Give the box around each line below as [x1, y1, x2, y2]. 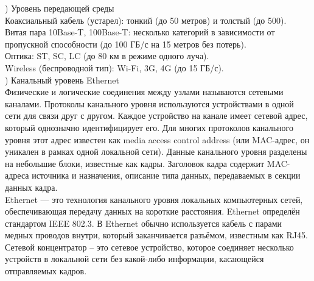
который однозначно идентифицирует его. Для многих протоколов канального [5, 121, 293, 133]
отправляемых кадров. [5, 265, 87, 277]
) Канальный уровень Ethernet [5, 73, 119, 86]
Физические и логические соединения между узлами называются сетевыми [5, 85, 284, 98]
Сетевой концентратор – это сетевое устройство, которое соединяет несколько [5, 240, 294, 253]
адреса [5, 169, 29, 182]
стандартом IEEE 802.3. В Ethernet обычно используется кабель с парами [5, 216, 282, 229]
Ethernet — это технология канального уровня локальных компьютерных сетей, [5, 193, 303, 205]
